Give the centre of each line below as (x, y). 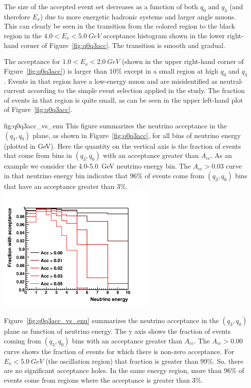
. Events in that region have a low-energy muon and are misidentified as (111, 81)
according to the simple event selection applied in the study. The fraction (136, 90)
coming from (23, 340)
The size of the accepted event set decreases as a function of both (101, 6)
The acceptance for (32, 61)
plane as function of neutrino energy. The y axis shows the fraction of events (117, 331)
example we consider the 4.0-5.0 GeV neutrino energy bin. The (97, 166)
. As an (221, 155)
